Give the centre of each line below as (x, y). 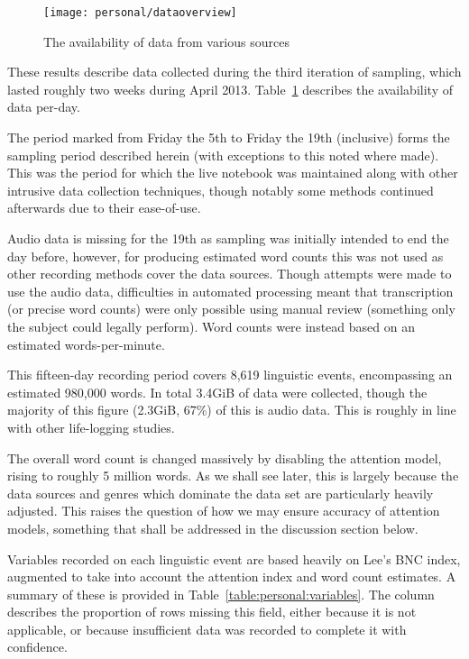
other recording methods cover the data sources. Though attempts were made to (230, 274)
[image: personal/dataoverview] (140, 13)
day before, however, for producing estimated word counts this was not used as (225, 256)
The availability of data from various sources (166, 41)
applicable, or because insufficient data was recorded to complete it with (207, 629)
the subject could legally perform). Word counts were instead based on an (211, 326)
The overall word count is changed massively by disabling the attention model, (225, 458)
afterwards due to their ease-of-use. (104, 208)
